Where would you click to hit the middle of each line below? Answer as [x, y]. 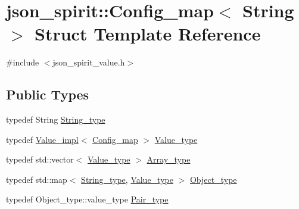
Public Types [48, 94]
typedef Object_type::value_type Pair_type [87, 199]
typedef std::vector [40, 159]
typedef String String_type [56, 119]
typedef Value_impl [42, 139]
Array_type [169, 159]
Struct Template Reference [148, 34]
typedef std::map [37, 179]
